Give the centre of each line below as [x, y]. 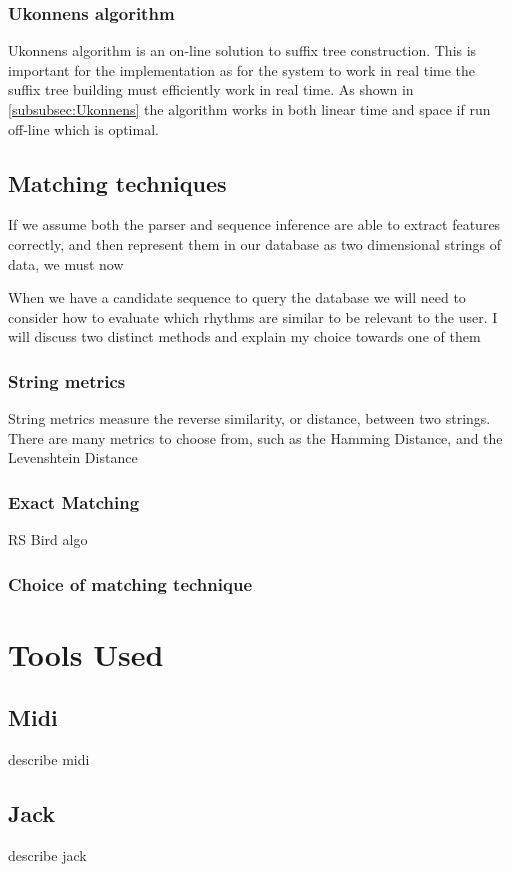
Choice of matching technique [130, 583]
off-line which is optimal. [83, 128]
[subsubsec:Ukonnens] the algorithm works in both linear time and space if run [249, 109]
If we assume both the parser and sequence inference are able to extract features [254, 224]
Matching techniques [117, 182]
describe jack [47, 854]
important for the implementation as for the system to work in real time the [242, 69]
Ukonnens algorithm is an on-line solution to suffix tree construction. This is [242, 50]
